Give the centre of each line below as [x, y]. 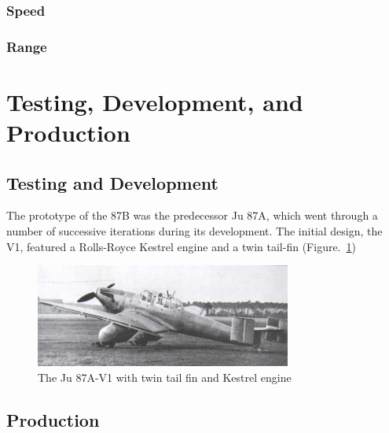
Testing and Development [112, 182]
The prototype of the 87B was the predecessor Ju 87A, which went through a [192, 215]
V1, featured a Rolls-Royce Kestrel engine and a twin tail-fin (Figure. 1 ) [181, 246]
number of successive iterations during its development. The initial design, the [194, 231]
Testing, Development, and [155, 101]
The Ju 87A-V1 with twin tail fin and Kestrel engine [165, 377]
